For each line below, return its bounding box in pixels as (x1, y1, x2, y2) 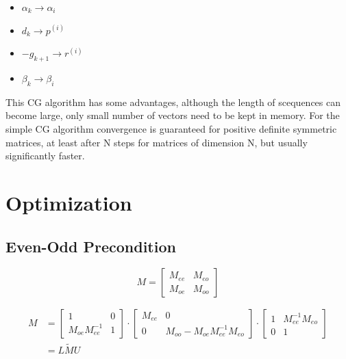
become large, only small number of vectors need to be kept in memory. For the (5, 108, 340, 122)
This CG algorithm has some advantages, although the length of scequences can (5, 94, 341, 109)
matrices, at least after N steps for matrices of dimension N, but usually (5, 135, 308, 149)
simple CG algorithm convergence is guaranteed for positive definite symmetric (5, 121, 337, 135)
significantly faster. (5, 148, 85, 163)
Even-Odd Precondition (5, 235, 176, 256)
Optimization (5, 188, 132, 216)
